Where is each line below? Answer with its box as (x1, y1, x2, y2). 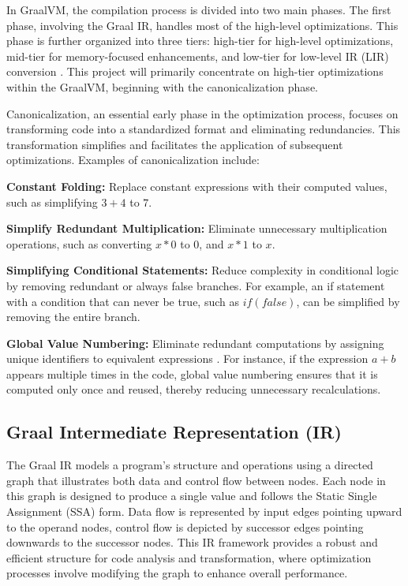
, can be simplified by (296, 293, 400, 309)
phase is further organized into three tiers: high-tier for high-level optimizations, (6, 32, 394, 49)
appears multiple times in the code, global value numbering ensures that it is (6, 365, 378, 382)
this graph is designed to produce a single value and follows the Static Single (6, 487, 377, 504)
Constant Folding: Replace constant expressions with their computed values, (6, 177, 387, 194)
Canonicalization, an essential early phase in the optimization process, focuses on (6, 105, 399, 121)
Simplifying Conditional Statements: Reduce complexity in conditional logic (6, 262, 399, 278)
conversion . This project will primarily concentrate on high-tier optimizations (6, 63, 384, 80)
